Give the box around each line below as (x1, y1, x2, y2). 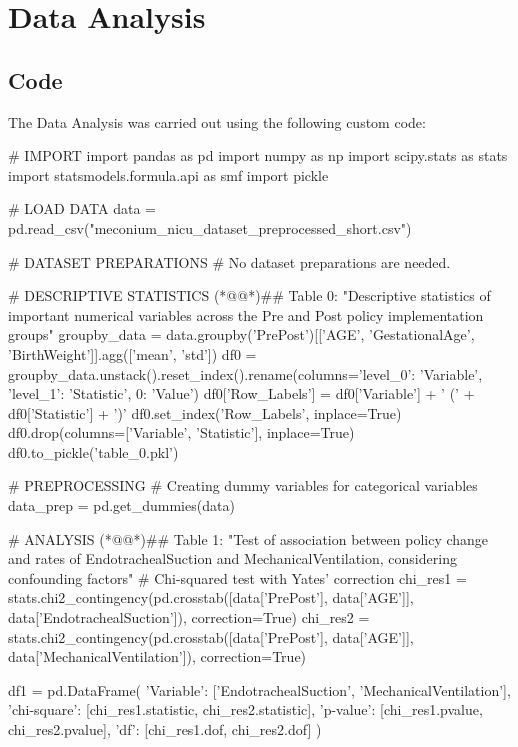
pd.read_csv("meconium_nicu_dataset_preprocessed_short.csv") (8, 217, 412, 238)
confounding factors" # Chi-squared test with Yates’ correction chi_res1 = (8, 567, 467, 588)
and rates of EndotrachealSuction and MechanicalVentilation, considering (8, 548, 457, 569)
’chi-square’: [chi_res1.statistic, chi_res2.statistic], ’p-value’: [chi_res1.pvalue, (8, 699, 483, 720)
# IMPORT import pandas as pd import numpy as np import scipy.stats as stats (8, 145, 508, 166)
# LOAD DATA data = (8, 198, 156, 219)
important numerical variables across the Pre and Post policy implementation (8, 304, 484, 325)
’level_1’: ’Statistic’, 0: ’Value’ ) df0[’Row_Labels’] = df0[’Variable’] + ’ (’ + (8, 383, 475, 404)
